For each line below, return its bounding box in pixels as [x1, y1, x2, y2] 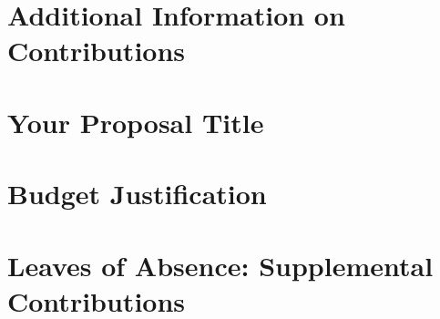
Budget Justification [7, 175, 267, 212]
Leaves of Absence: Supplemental [7, 246, 434, 283]
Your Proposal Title [7, 103, 264, 140]
